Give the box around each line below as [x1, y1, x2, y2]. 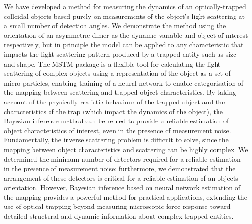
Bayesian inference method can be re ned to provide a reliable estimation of [4, 116, 229, 126]
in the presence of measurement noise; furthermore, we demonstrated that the [4, 163, 235, 173]
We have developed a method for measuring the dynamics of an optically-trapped [4, 1, 246, 11]
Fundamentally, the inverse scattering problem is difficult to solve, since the [4, 135, 229, 145]
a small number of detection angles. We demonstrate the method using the [4, 20, 226, 31]
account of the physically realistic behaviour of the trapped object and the [4, 96, 225, 106]
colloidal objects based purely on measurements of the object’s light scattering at [4, 11, 245, 21]
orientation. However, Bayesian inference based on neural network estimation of [4, 182, 241, 192]
